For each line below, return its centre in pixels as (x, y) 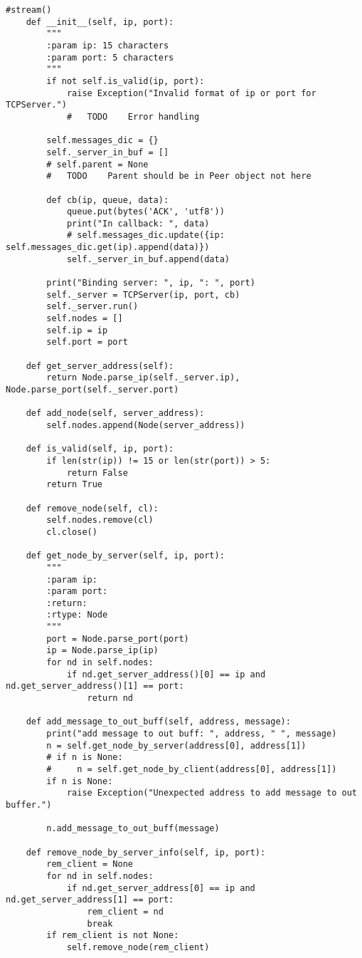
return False (97, 473)
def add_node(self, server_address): (115, 413)
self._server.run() (92, 307)
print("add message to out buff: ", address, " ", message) (192, 734)
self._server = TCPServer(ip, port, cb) (143, 295)
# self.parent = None (97, 164)
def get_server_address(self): (100, 366)
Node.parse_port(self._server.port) (92, 390)
